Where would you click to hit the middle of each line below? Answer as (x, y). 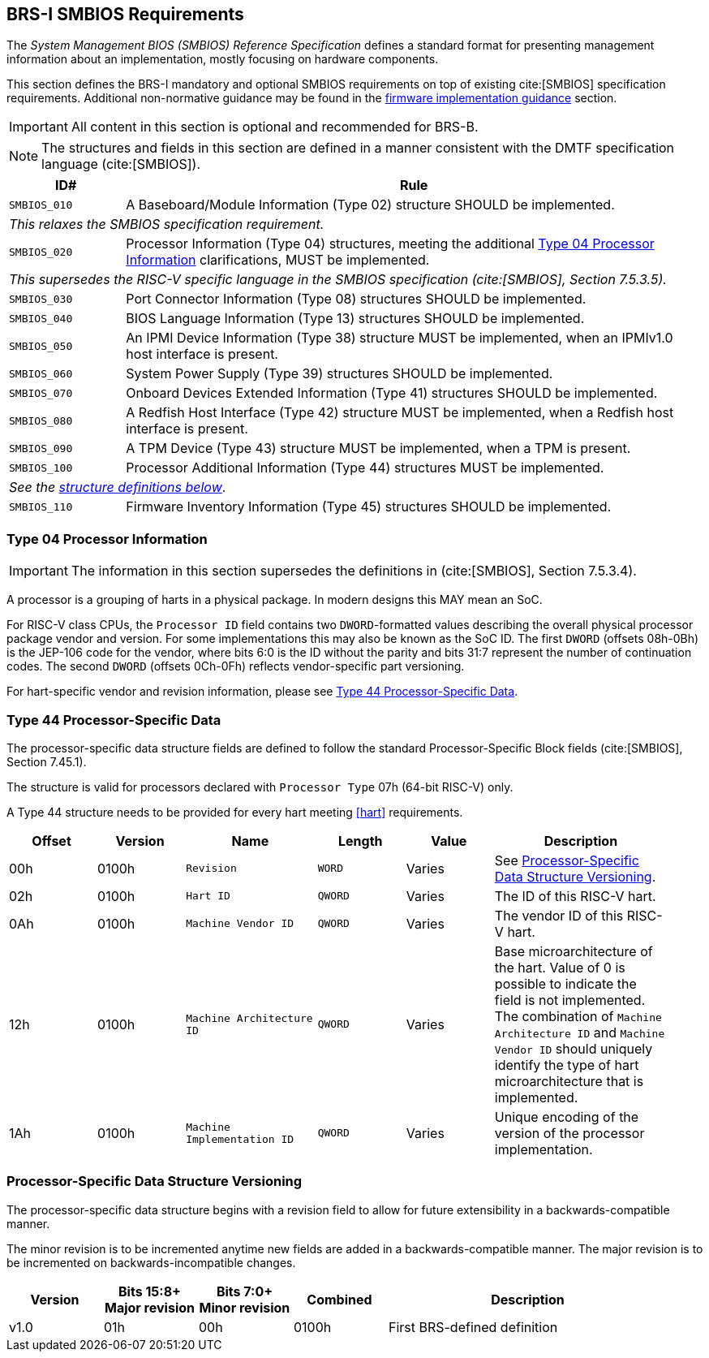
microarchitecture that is (569, 1081)
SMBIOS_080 (41, 420)
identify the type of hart (567, 1065)
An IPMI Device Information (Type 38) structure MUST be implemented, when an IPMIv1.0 (400, 338)
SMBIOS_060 (41, 373)
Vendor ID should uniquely (574, 1048)
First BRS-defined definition (473, 1327)
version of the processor (569, 1133)
